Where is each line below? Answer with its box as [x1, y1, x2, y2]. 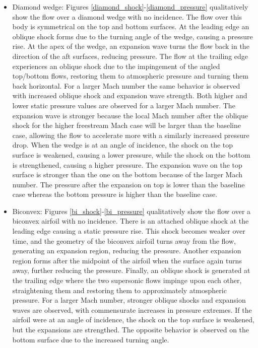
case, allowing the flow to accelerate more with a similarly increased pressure [12, 129, 249, 140]
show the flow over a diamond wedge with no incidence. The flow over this [12, 11, 242, 22]
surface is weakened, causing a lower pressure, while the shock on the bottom [12, 149, 250, 160]
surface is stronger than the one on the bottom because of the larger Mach [12, 169, 243, 180]
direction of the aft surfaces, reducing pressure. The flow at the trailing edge [12, 50, 248, 61]
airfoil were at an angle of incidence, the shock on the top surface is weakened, [12, 314, 254, 325]
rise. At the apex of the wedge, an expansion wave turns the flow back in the [12, 41, 249, 51]
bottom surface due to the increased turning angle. [12, 334, 169, 344]
